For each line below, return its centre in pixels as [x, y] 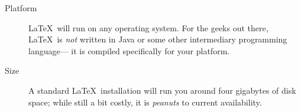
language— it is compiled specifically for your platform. [129, 50]
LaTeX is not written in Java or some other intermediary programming [158, 39]
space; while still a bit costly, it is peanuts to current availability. [145, 102]
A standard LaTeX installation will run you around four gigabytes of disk [162, 90]
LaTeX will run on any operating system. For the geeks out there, [148, 27]
